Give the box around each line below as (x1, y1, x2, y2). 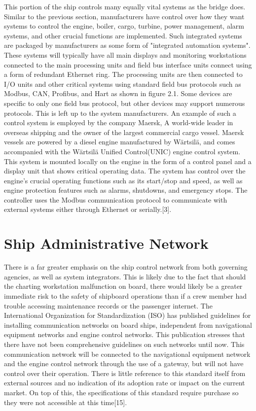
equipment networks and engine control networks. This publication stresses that (4, 329, 245, 340)
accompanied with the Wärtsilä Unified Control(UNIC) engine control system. (4, 146, 241, 156)
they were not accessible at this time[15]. (4, 397, 127, 407)
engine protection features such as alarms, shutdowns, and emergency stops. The (4, 185, 248, 195)
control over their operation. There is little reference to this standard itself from (4, 368, 246, 378)
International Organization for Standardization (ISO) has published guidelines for (4, 310, 251, 320)
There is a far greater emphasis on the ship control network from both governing (4, 262, 248, 272)
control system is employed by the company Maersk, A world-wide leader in (4, 117, 233, 128)
